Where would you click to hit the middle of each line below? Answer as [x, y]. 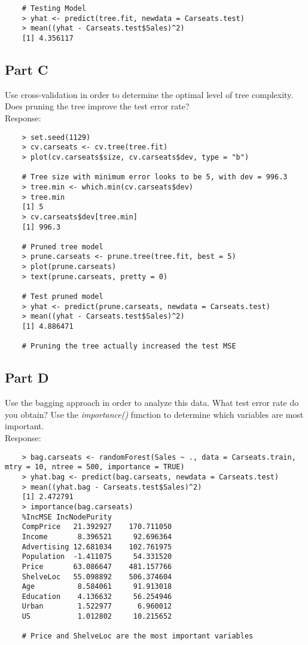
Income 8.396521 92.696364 [97, 537]
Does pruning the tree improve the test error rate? [97, 106]
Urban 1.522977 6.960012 [97, 606]
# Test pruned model [62, 297]
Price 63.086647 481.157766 [97, 566]
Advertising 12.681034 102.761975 [97, 547]
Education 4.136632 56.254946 [97, 596]
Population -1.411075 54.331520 [97, 557]
